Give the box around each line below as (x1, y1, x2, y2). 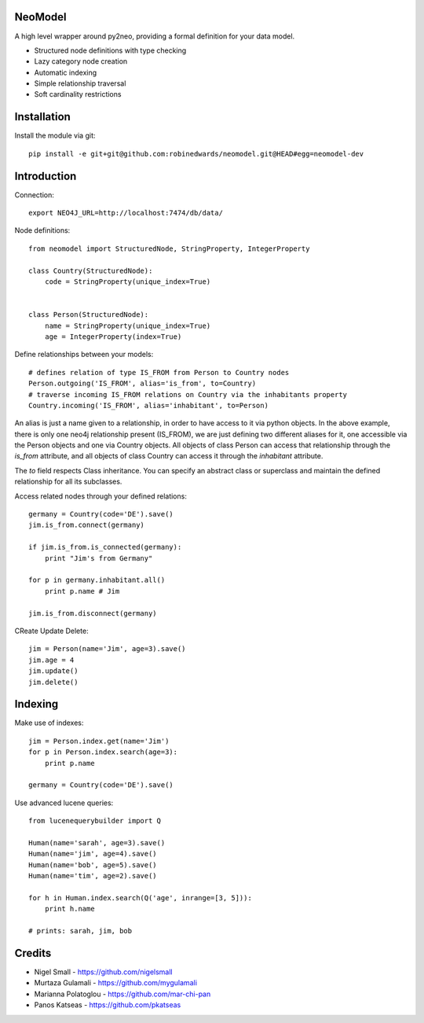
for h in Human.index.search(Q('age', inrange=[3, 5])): (28, 893, 253, 902)
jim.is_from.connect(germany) (28, 521, 145, 530)
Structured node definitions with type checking (34, 46, 187, 55)
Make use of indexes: (14, 718, 84, 727)
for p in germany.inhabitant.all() (28, 576, 166, 585)
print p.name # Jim (44, 587, 120, 595)
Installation (14, 110, 71, 123)
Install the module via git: (14, 131, 96, 141)
